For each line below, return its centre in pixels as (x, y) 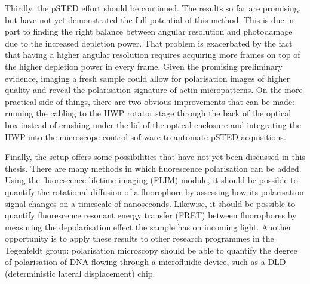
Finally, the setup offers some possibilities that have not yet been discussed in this (155, 157)
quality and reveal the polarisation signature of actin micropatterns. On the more (154, 90)
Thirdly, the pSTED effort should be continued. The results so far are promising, (153, 8)
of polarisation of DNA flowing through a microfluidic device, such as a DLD (145, 262)
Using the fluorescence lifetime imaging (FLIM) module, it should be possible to (151, 180)
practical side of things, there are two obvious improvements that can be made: (150, 101)
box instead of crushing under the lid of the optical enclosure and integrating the (153, 124)
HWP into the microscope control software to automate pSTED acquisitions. (145, 136)
